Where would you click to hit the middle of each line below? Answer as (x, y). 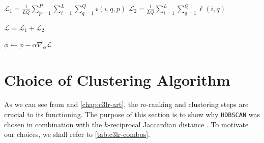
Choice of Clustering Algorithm (117, 80)
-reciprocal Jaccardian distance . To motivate (178, 124)
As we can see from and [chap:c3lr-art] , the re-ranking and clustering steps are (126, 104)
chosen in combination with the (53, 124)
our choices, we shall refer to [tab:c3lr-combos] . (77, 134)
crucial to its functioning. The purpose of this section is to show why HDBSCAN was (132, 114)
